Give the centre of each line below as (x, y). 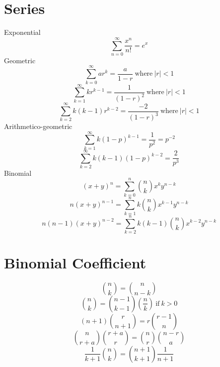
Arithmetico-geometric (38, 126)
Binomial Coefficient (75, 263)
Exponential (22, 32)
